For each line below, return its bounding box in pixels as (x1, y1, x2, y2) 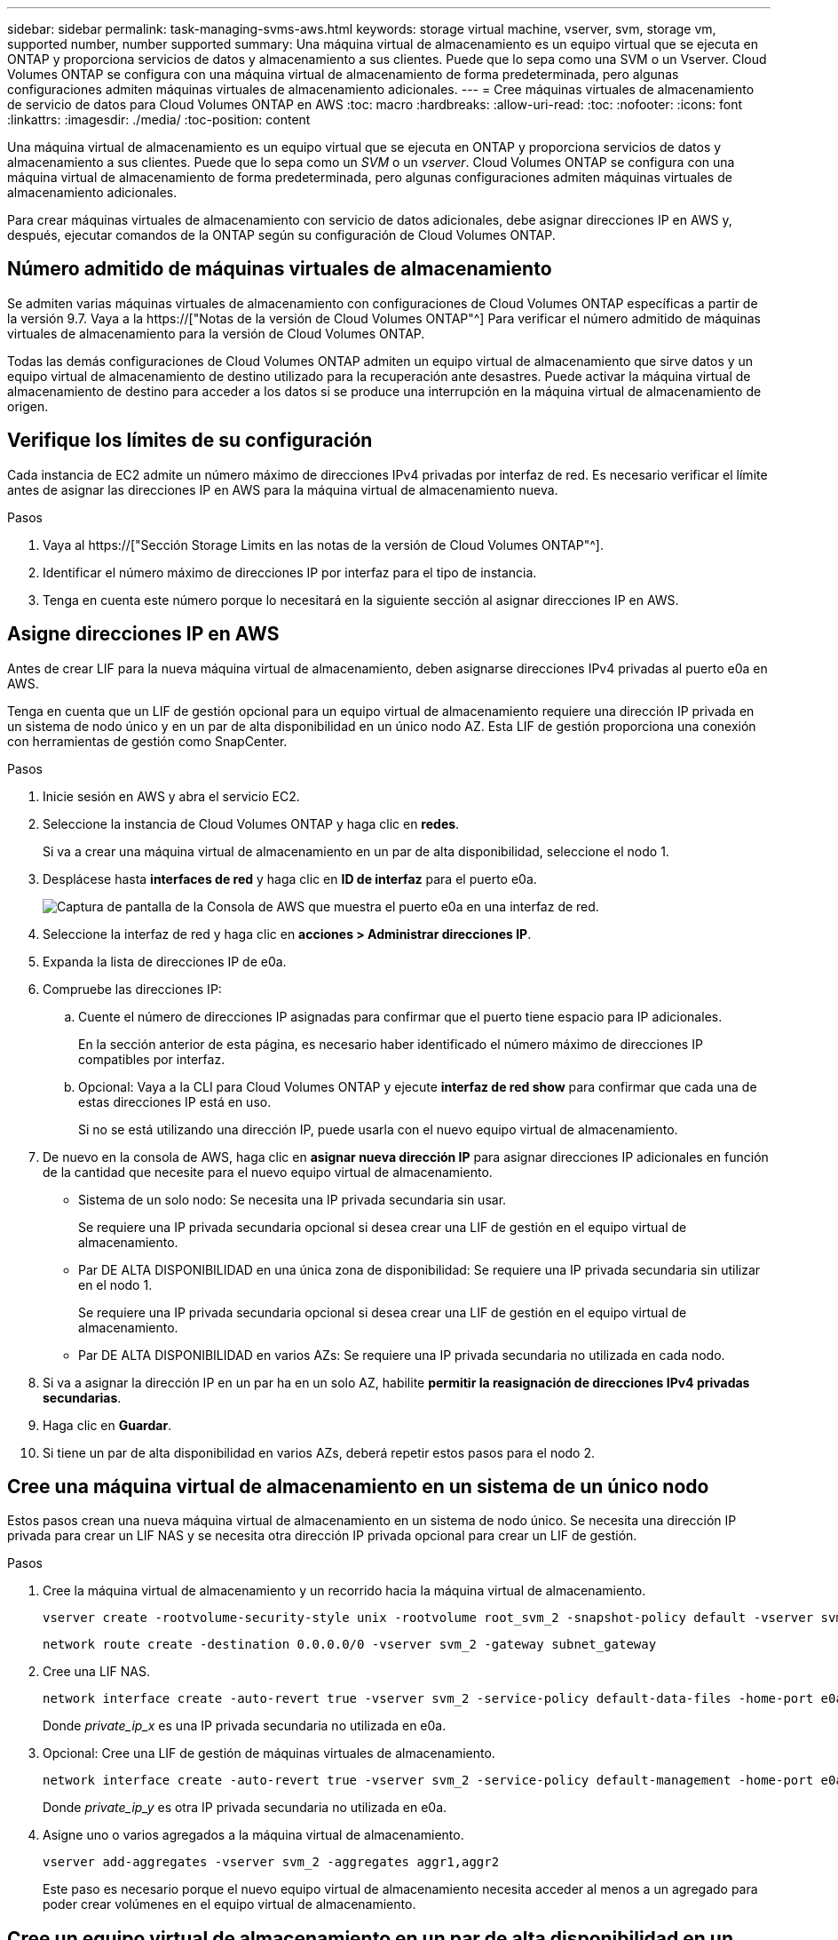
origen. (7, 398, 49, 414)
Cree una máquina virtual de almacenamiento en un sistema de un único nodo (7, 1475, 709, 1498)
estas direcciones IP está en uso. (78, 1093, 272, 1109)
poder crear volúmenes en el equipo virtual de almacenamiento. (43, 1896, 416, 1912)
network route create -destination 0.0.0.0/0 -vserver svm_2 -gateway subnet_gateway (43, 1637, 657, 1652)
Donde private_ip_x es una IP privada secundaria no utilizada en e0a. (43, 1718, 447, 1734)
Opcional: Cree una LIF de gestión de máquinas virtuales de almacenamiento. (43, 1745, 495, 1761)
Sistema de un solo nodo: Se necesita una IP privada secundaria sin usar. (78, 1191, 507, 1207)
